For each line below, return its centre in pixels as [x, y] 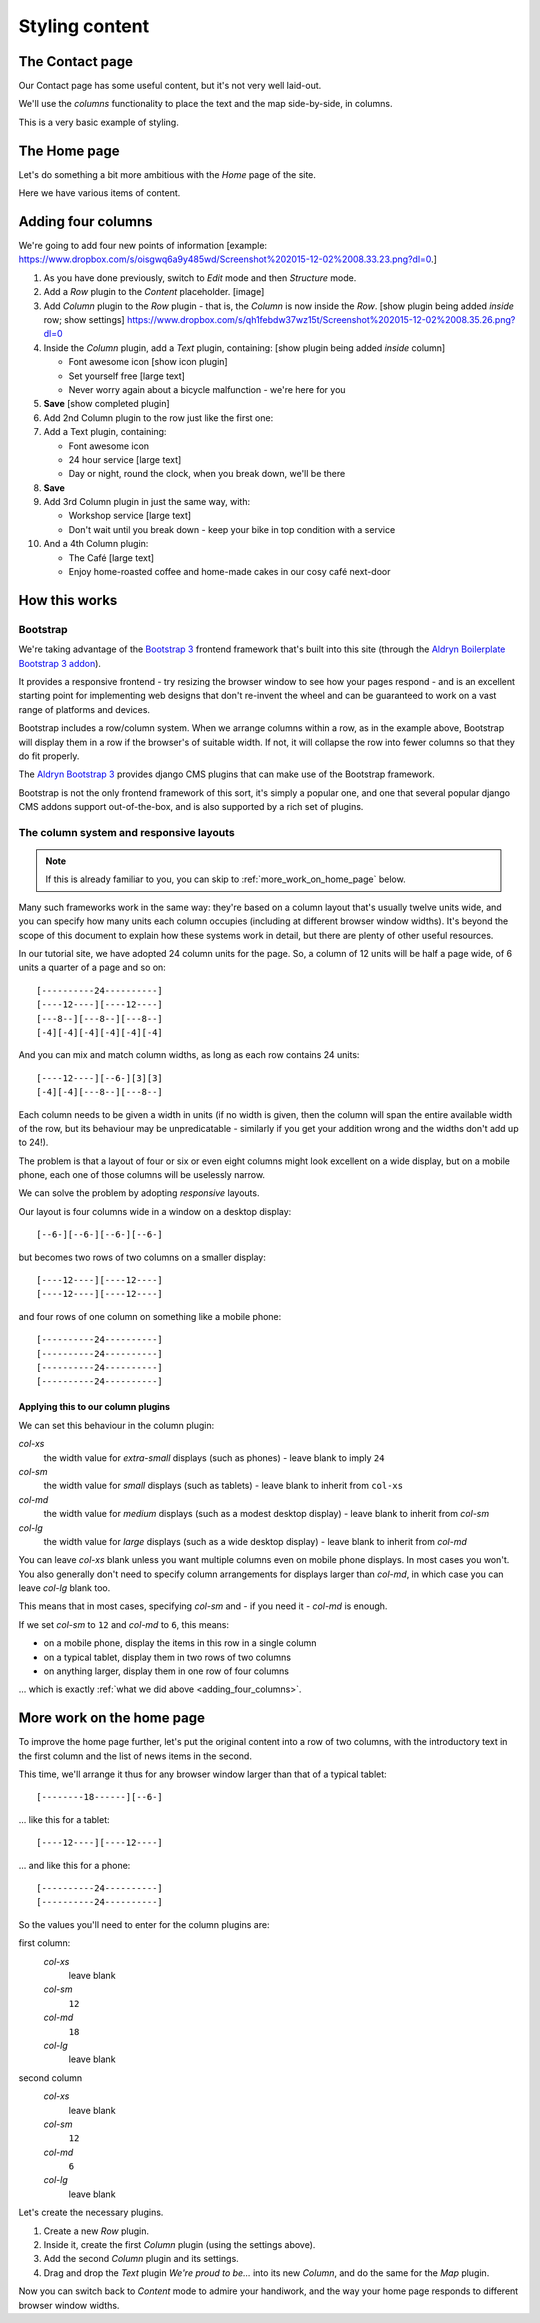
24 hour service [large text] [125, 459]
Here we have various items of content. [99, 193]
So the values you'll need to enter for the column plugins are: [144, 1924]
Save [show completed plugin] [106, 404]
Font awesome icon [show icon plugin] [148, 362]
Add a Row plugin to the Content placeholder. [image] [154, 292]
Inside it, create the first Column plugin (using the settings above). [179, 2245]
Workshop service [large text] [130, 516]
